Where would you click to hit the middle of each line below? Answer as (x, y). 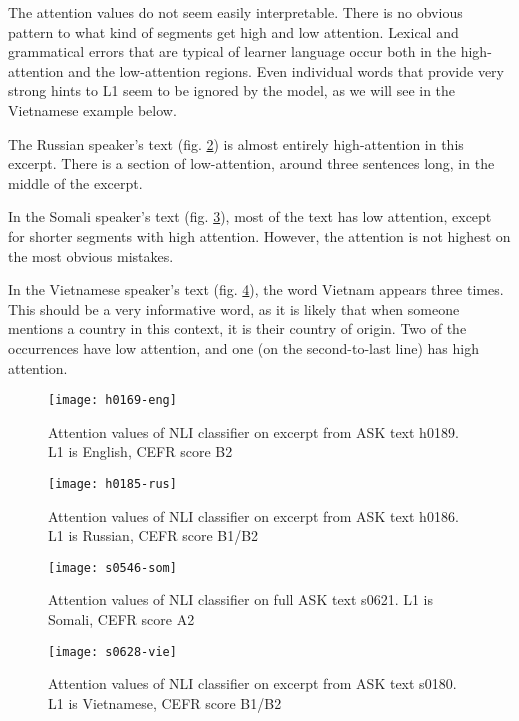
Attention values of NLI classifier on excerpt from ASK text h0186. (253, 515)
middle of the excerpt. (75, 182)
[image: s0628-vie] (112, 651)
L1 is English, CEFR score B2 (140, 451)
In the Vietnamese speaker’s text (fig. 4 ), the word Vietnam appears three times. (256, 289)
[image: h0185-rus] (112, 483)
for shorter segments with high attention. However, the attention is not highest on (259, 235)
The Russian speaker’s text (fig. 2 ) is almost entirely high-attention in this (236, 143)
